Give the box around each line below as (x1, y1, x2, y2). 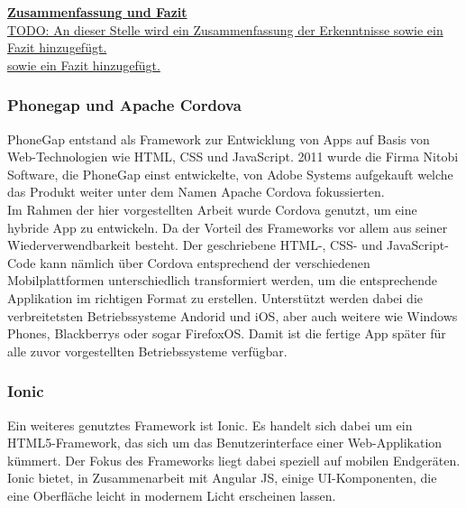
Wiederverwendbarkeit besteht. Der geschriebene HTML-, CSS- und (7, 236, 383, 254)
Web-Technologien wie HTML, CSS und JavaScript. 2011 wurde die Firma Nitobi (7, 147, 459, 166)
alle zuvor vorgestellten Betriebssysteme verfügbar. (7, 341, 288, 360)
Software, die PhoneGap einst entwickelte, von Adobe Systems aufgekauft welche (7, 164, 453, 183)
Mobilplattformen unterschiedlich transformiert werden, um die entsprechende (7, 271, 437, 290)
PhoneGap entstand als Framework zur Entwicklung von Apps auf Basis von (7, 129, 430, 148)
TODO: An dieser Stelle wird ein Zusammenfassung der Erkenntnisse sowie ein (7, 20, 443, 39)
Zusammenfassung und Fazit (7, 3, 187, 21)
